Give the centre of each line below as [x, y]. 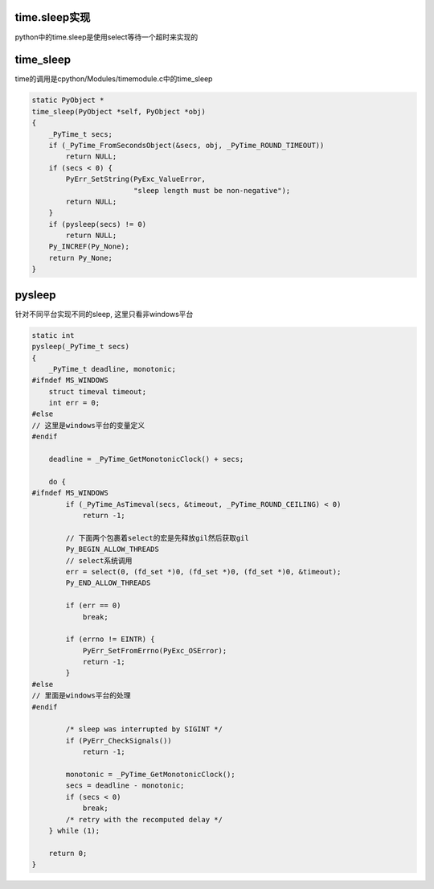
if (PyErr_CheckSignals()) [119, 741]
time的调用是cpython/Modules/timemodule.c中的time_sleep [114, 79]
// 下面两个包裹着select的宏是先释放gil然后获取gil [157, 538]
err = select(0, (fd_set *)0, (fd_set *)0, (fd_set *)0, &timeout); [203, 572]
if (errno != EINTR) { [111, 639]
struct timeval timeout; [98, 391]
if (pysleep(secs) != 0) [98, 224]
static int [53, 335]
